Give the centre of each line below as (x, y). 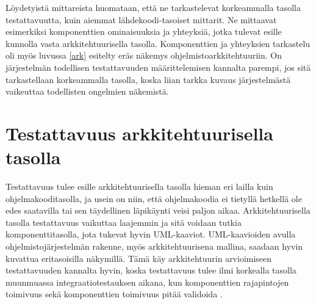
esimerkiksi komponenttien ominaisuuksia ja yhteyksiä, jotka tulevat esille (144, 31)
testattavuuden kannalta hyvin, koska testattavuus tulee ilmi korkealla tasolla (151, 270)
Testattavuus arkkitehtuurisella (139, 133)
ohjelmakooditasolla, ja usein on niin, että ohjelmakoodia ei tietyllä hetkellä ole (154, 198)
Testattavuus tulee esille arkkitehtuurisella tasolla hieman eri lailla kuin (139, 186)
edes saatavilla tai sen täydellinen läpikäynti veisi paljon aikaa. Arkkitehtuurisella (158, 210)
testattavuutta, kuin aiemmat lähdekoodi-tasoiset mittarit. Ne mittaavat (141, 19)
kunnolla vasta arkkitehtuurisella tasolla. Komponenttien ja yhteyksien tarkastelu (158, 43)
